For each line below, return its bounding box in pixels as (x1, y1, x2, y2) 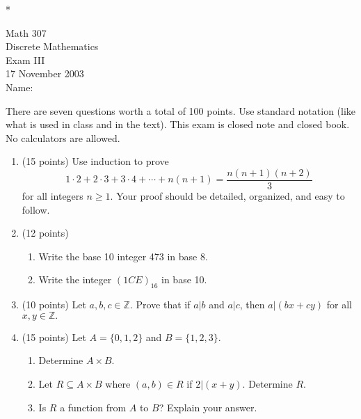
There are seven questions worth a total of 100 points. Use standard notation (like (6, 103, 356, 118)
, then (239, 297, 265, 312)
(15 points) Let (22, 329, 86, 344)
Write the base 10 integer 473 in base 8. (38, 248, 208, 263)
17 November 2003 (6, 66, 84, 81)
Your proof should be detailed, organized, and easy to (116, 189, 345, 203)
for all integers (22, 189, 83, 203)
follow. (22, 202, 50, 216)
